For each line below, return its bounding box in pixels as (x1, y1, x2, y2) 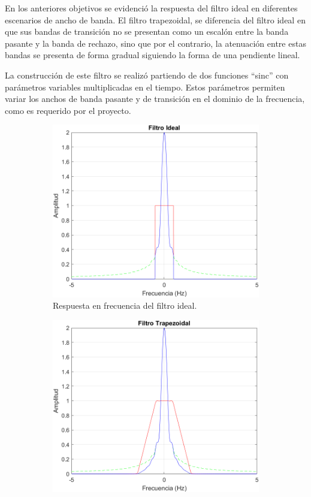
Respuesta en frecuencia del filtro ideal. (53, 299, 197, 312)
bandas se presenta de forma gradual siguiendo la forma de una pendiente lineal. (5, 49, 300, 61)
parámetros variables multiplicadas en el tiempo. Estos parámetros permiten (5, 80, 285, 93)
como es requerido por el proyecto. (5, 104, 131, 116)
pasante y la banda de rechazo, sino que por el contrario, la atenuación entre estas (5, 37, 306, 49)
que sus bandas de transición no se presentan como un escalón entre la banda (5, 25, 289, 38)
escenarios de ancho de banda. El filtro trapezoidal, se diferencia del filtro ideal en (5, 13, 306, 26)
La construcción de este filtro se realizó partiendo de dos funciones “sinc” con (5, 68, 289, 81)
